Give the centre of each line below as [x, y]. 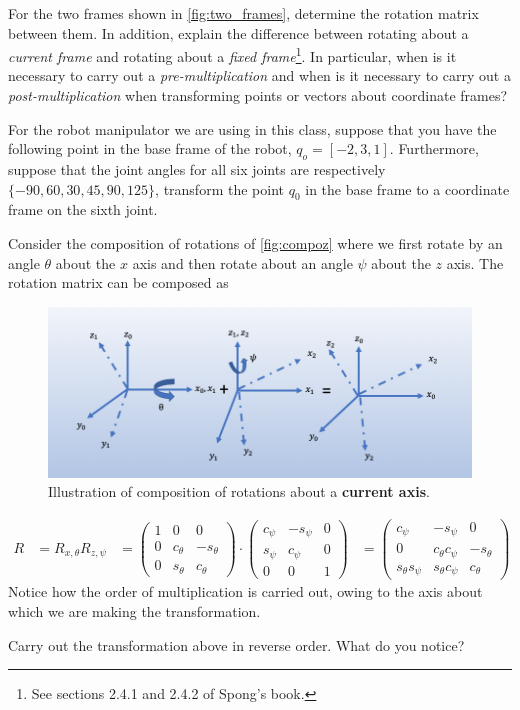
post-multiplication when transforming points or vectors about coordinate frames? [258, 95]
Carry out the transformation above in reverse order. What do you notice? [236, 644]
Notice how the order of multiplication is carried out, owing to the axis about [245, 591]
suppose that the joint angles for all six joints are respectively [197, 169]
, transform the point [219, 188]
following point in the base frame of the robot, [150, 148]
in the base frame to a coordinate [407, 188]
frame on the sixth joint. [83, 209]
